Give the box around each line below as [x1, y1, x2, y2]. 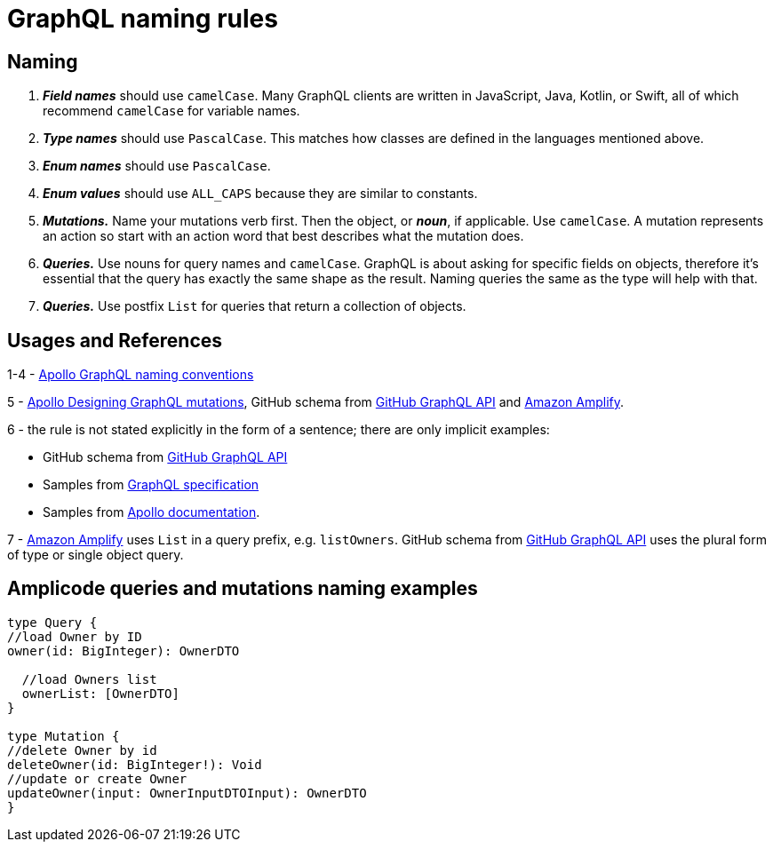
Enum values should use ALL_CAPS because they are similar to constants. [43, 186, 478, 202]
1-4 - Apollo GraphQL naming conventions [7, 367, 254, 383]
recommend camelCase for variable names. [43, 103, 300, 119]
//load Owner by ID [7, 629, 142, 644]
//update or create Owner [7, 771, 187, 786]
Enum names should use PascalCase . [43, 158, 271, 174]
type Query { [7, 615, 98, 630]
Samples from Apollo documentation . [43, 504, 260, 520]
